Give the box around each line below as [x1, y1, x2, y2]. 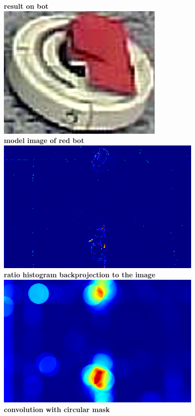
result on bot [4, 1, 49, 11]
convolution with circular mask [4, 404, 110, 414]
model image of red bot [4, 135, 84, 145]
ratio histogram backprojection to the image [4, 270, 156, 280]
